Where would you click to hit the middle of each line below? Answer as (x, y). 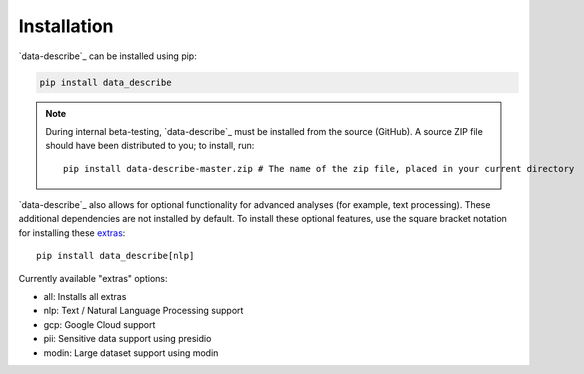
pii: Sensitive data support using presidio (127, 339)
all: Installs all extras (85, 297)
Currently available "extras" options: (93, 278)
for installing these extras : (72, 232)
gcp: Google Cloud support (99, 324)
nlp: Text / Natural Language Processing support (143, 311)
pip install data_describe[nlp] (115, 256)
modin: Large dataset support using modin (131, 352)
